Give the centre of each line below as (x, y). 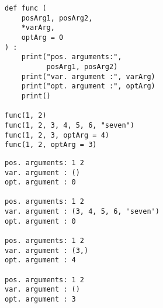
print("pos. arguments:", (72, 57)
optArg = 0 (42, 37)
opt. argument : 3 (40, 300)
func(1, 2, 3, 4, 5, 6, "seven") (70, 125)
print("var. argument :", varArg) (88, 76)
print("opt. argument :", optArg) (88, 86)
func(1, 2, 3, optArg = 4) (57, 135)
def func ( (26, 8)
